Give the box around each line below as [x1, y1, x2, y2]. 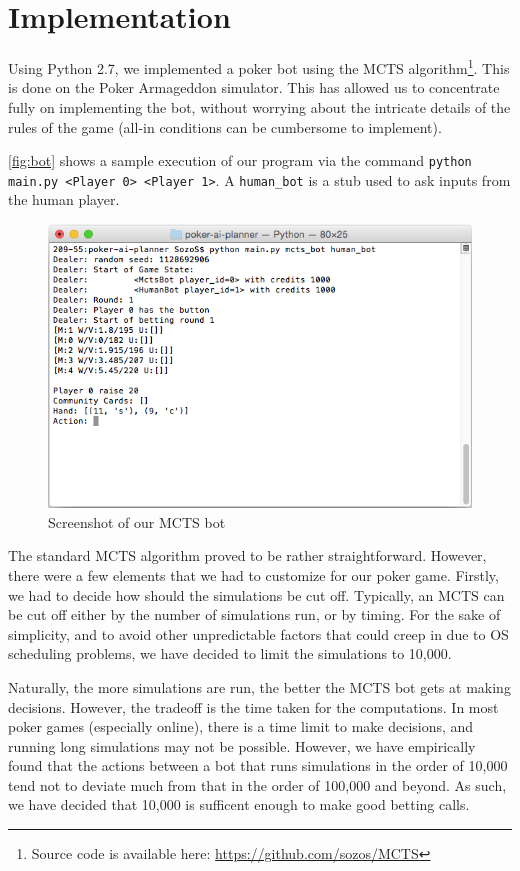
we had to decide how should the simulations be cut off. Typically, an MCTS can [8, 584, 505, 605]
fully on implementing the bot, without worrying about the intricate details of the [8, 96, 511, 117]
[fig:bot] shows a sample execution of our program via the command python [8, 150, 472, 171]
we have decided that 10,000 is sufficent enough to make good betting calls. [8, 794, 470, 815]
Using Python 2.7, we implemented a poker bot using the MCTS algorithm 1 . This [8, 55, 510, 78]
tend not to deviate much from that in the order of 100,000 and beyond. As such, [8, 774, 507, 795]
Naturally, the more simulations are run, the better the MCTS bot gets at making [8, 676, 511, 697]
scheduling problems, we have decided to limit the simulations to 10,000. [8, 643, 452, 664]
